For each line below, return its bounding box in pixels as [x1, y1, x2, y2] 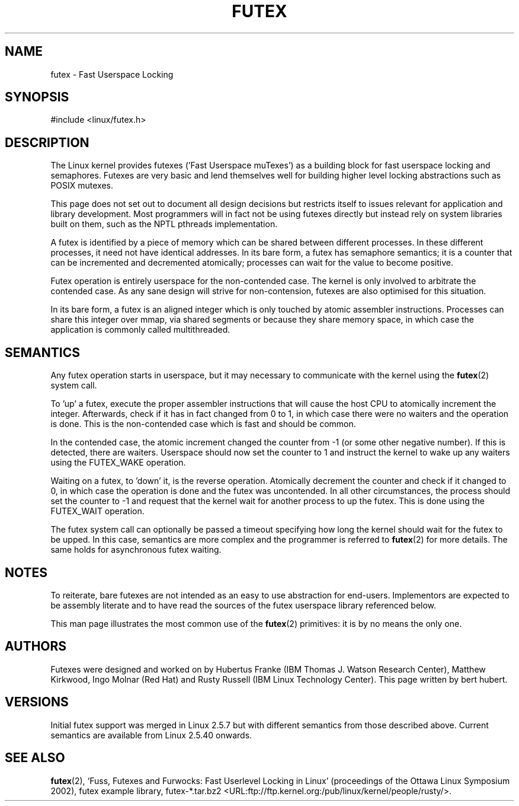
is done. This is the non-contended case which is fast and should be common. [50, 419, 356, 429]
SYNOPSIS [5, 90, 69, 105]
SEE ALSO [5, 750, 65, 766]
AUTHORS [5, 639, 67, 654]
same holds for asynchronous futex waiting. [50, 544, 222, 555]
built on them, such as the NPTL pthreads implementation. [50, 219, 278, 230]
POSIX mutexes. [50, 180, 114, 191]
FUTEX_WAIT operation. [50, 506, 145, 517]
